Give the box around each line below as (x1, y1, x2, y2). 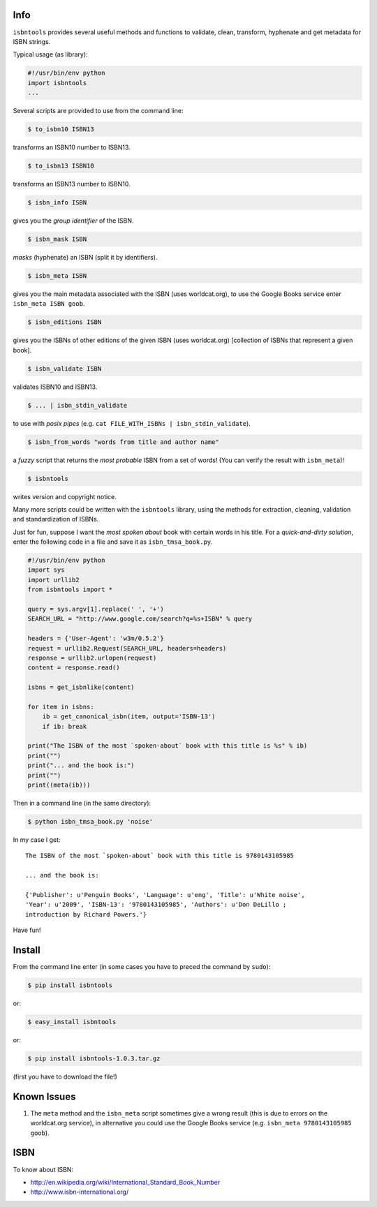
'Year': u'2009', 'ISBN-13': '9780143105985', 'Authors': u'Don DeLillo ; (25, 901, 287, 909)
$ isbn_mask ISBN (27, 235, 87, 243)
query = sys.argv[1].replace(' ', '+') (27, 605, 164, 614)
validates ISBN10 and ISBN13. (13, 383, 98, 391)
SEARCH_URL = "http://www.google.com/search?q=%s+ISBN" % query (27, 615, 253, 623)
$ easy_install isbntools (27, 1018, 117, 1025)
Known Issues (13, 1090, 76, 1102)
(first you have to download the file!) (13, 1072, 118, 1081)
